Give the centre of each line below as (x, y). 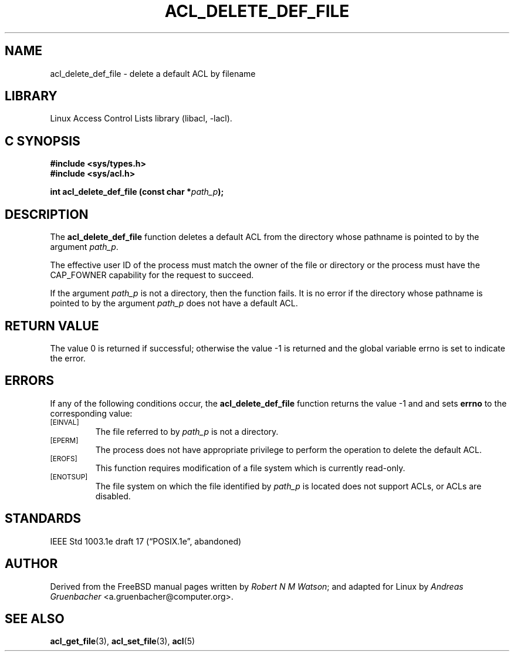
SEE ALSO (35, 618)
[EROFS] (64, 459)
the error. (68, 358)
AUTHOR (31, 564)
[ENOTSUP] (69, 477)
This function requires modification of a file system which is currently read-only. (250, 468)
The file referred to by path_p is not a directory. (187, 431)
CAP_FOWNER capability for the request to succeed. (152, 275)
